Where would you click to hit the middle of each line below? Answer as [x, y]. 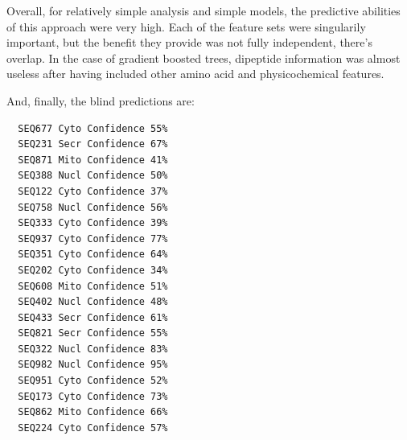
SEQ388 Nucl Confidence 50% [93, 176]
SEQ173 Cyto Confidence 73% [93, 396]
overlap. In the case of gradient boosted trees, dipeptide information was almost [203, 58]
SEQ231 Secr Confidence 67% [93, 144]
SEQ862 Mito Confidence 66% [93, 412]
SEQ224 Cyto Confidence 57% [93, 428]
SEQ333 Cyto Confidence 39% [93, 223]
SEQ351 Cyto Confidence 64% [93, 255]
